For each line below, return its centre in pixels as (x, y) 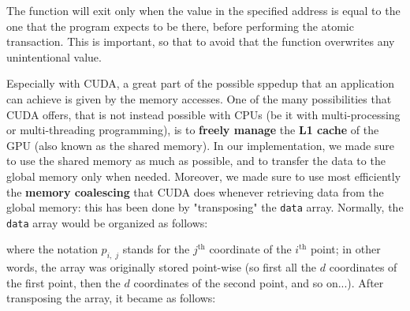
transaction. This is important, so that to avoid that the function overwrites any (201, 41)
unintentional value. (54, 56)
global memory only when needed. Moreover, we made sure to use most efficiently (204, 176)
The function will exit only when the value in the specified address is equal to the (203, 10)
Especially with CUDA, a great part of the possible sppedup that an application (200, 83)
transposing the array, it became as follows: (111, 298)
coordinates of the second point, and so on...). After (259, 282)
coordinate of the (250, 249)
